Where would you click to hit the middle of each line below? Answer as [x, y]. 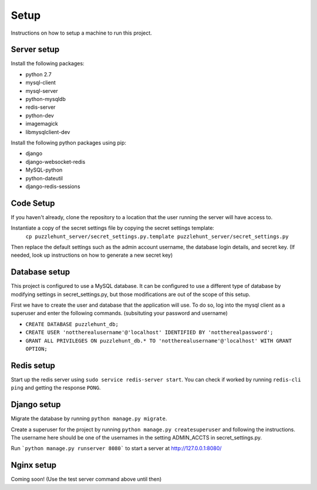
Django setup [36, 405]
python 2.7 [39, 74]
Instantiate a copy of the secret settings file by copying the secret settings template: [112, 228]
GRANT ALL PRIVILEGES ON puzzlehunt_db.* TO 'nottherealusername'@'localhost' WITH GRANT [158, 340]
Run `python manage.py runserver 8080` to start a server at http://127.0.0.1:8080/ [116, 448]
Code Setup [33, 203]
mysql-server [42, 90]
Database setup [41, 272]
